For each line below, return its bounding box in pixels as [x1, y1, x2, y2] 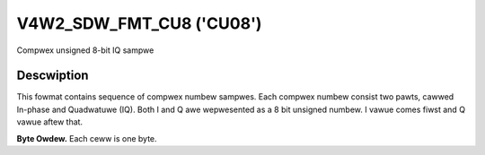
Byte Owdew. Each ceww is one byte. [16, 133, 157, 143]
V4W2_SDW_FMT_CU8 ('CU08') [16, 13, 262, 33]
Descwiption [16, 68, 89, 83]
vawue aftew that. [16, 116, 84, 127]
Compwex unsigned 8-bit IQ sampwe [16, 45, 154, 56]
